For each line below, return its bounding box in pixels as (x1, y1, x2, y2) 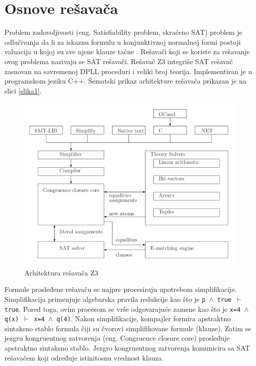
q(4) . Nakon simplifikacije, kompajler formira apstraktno (56, 313, 231, 324)
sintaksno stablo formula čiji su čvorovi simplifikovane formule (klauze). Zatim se (4, 323, 252, 333)
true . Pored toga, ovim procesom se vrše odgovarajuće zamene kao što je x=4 (4, 303, 241, 314)
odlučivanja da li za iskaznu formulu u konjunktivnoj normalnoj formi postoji (4, 36, 241, 47)
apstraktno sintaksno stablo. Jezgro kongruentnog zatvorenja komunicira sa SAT (4, 343, 251, 353)
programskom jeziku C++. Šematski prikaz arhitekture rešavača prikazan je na (4, 76, 247, 86)
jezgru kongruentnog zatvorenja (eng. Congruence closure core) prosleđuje (4, 333, 230, 343)
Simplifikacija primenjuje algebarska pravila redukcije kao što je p (4, 293, 206, 304)
